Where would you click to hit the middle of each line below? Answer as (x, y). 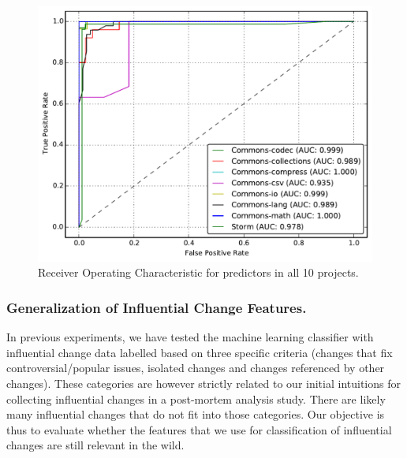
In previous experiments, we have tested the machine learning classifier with (190, 337)
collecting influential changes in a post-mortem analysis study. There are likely (196, 398)
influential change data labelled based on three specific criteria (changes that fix (200, 352)
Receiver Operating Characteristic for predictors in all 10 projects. (198, 272)
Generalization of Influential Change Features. (157, 307)
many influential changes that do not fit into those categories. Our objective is (196, 414)
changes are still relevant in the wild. (95, 445)
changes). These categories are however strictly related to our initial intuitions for (203, 383)
